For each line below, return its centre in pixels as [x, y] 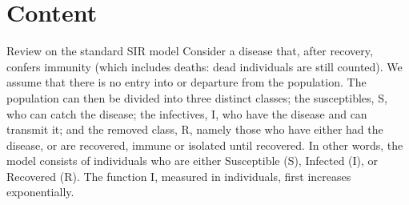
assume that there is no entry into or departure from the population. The [186, 82]
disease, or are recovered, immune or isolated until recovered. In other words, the [205, 145]
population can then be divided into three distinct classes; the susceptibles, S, [197, 97]
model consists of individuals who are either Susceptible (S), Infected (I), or [192, 161]
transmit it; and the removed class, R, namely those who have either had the [195, 129]
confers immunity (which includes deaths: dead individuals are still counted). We [204, 66]
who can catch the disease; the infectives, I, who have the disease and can [187, 113]
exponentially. [40, 192]
